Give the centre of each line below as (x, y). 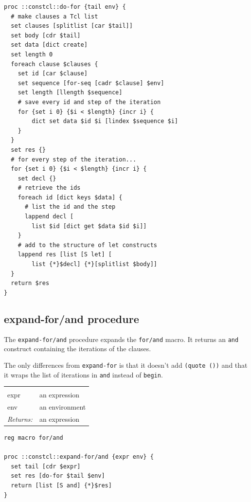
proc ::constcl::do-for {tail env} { (65, 7)
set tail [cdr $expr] (46, 466)
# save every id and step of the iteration (89, 102)
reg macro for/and (34, 438)
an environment (63, 407)
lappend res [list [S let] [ (65, 255)
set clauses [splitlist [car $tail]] (72, 26)
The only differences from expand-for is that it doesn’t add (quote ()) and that (126, 365)
